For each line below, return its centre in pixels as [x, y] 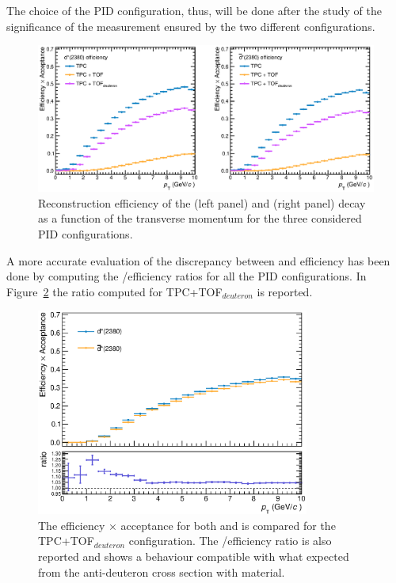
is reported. [285, 291]
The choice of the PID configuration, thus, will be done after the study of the [194, 10]
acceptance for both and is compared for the [228, 525]
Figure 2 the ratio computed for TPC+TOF [114, 291]
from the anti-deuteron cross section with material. [162, 572]
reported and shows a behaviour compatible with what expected [194, 556]
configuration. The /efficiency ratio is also [230, 541]
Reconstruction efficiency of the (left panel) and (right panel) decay [202, 202]
